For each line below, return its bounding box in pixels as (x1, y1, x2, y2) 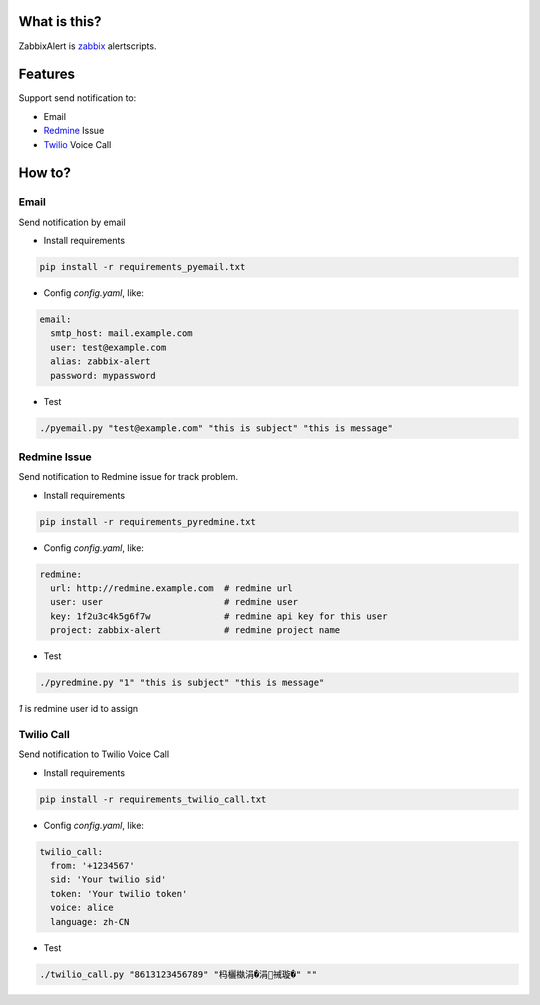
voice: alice (50, 902, 114, 914)
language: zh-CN (50, 916, 130, 927)
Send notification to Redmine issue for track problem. (18, 471, 239, 483)
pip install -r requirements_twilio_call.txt (39, 793, 267, 805)
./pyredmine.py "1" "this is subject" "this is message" (39, 677, 325, 689)
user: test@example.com (50, 341, 167, 353)
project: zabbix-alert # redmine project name (50, 625, 341, 636)
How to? (18, 165, 72, 182)
